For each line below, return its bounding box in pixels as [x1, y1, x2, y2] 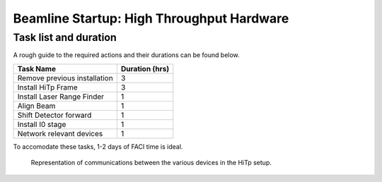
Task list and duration [13, 31, 117, 44]
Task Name [17, 63, 57, 73]
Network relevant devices [17, 128, 103, 138]
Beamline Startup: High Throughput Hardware [13, 11, 289, 26]
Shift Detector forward [17, 110, 92, 120]
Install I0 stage [17, 119, 66, 129]
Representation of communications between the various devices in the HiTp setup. [30, 159, 272, 167]
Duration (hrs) [120, 63, 170, 73]
